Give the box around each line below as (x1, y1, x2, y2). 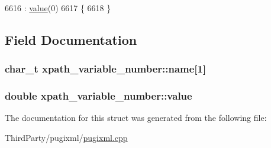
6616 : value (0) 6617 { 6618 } (5, 2, 111, 14)
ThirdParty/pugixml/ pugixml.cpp (5, 131, 128, 144)
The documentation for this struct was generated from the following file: (5, 111, 267, 124)
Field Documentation (5, 30, 137, 48)
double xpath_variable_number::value (5, 88, 192, 103)
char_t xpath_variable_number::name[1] (5, 61, 207, 76)
